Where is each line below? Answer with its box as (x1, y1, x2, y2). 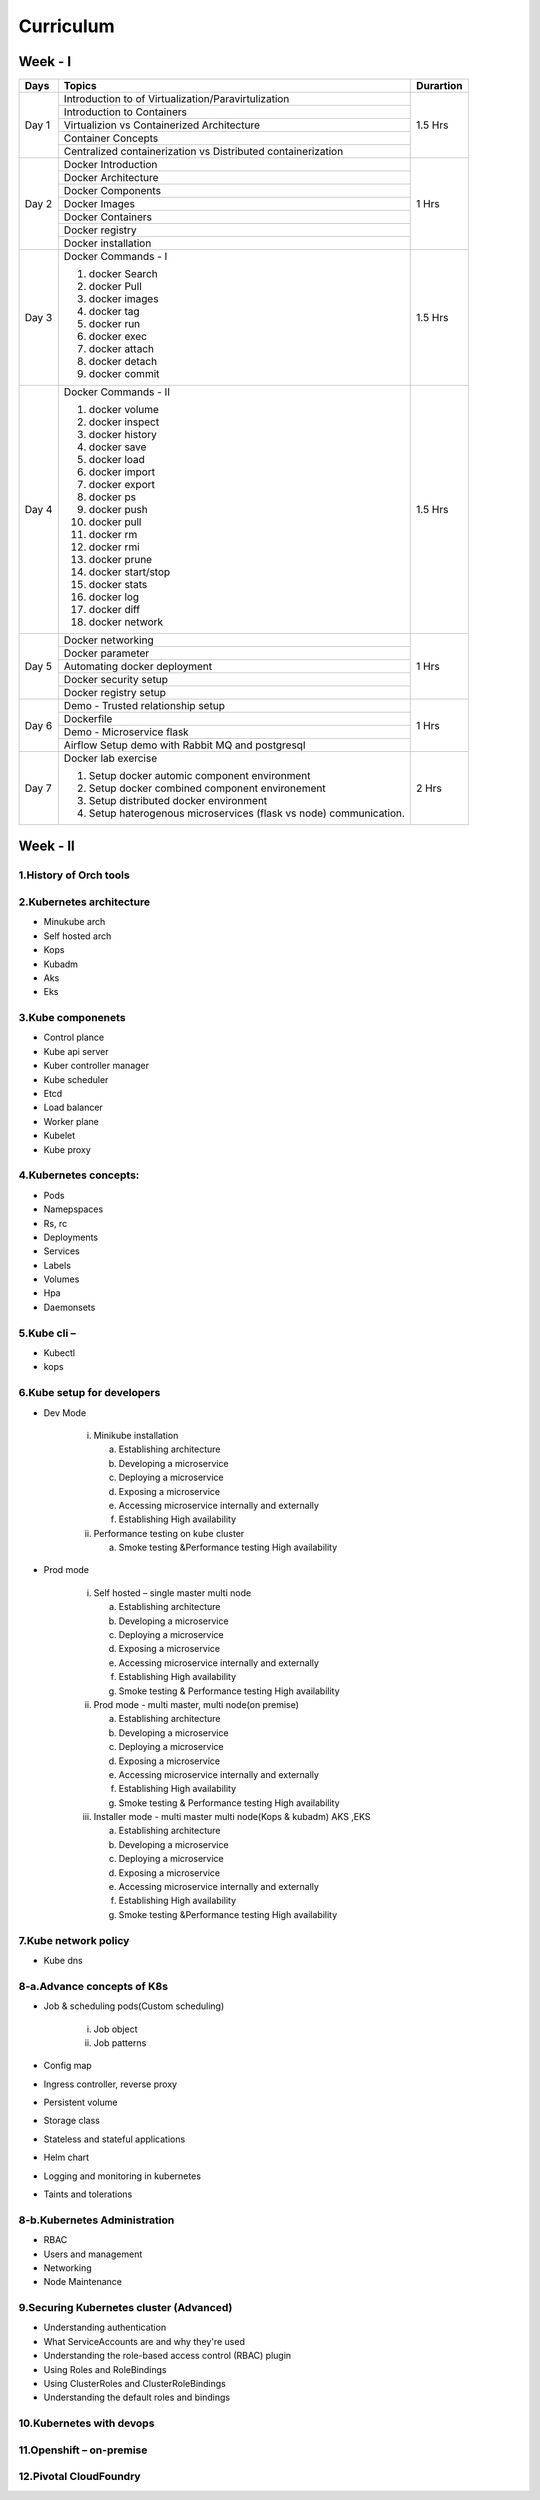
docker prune (88, 553, 153, 567)
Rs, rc (43, 1217, 68, 1229)
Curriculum (18, 15, 115, 37)
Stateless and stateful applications (43, 2133, 186, 2145)
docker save (88, 440, 147, 454)
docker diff (88, 603, 141, 617)
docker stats (88, 578, 148, 592)
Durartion (416, 79, 464, 93)
